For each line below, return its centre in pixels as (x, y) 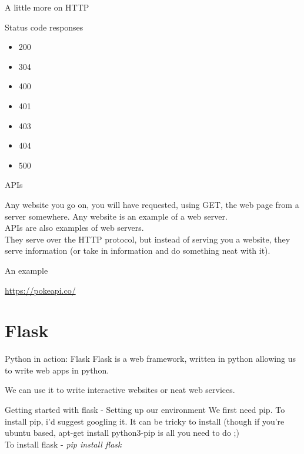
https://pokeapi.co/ (40, 290)
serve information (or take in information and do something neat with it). (138, 250)
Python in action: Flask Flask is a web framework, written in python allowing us (150, 359)
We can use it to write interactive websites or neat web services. (120, 390)
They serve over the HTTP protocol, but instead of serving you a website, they (148, 239)
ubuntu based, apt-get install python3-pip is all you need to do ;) (122, 433)
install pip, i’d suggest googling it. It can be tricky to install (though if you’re (145, 421)
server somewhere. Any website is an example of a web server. (116, 216)
